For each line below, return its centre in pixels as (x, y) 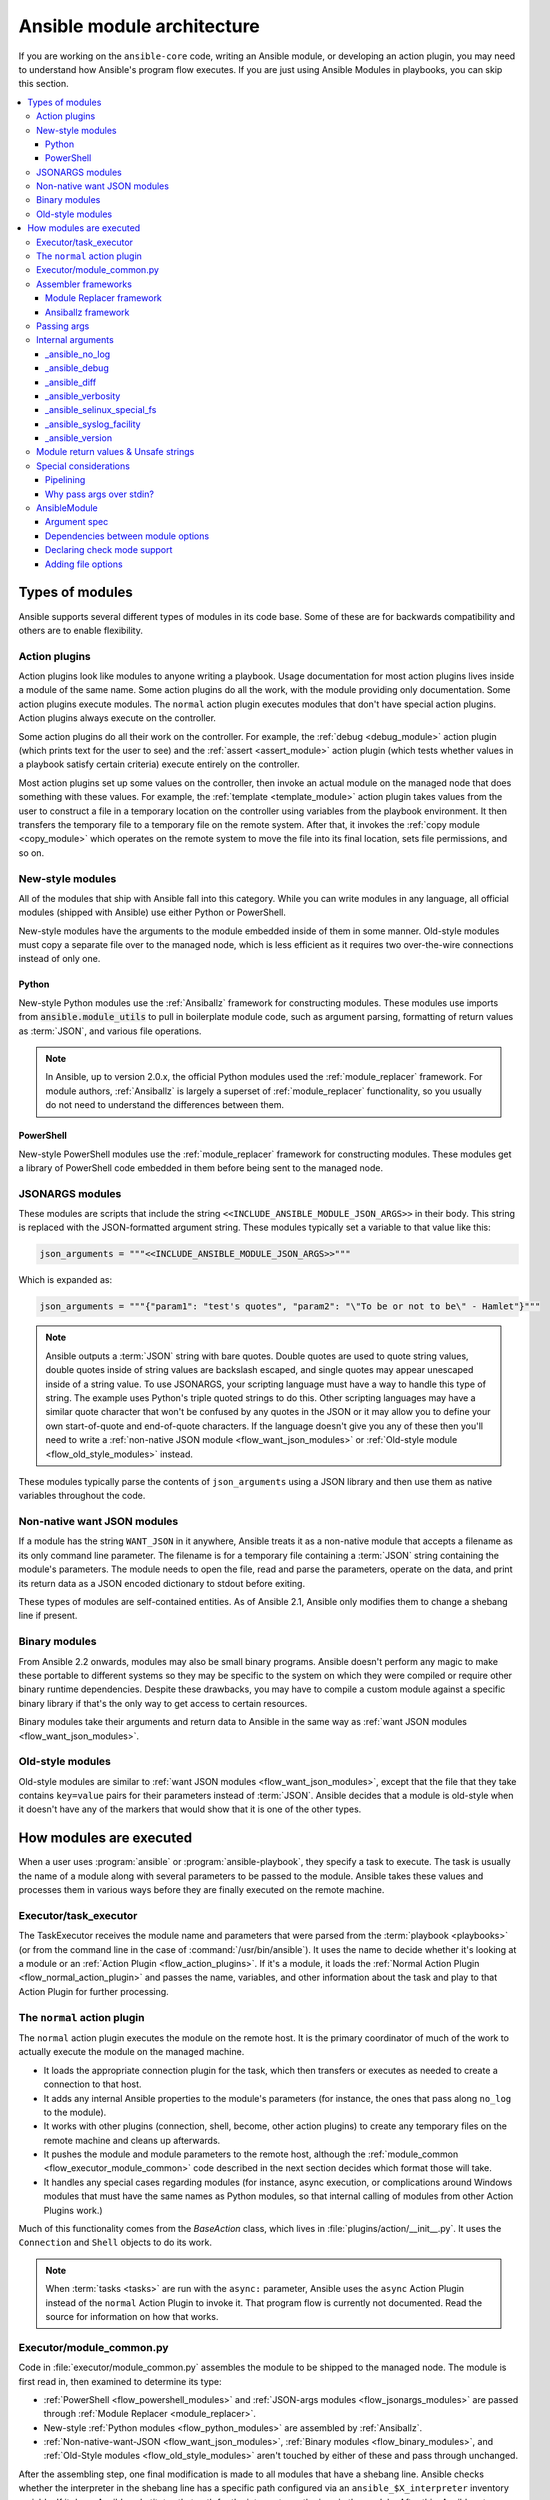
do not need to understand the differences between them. (165, 1105)
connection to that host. (92, 2084)
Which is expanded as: (65, 1280)
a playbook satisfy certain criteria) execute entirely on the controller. (159, 764)
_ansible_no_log (78, 354)
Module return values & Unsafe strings (115, 452)
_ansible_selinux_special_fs (101, 410)
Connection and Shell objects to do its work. (115, 2242)
